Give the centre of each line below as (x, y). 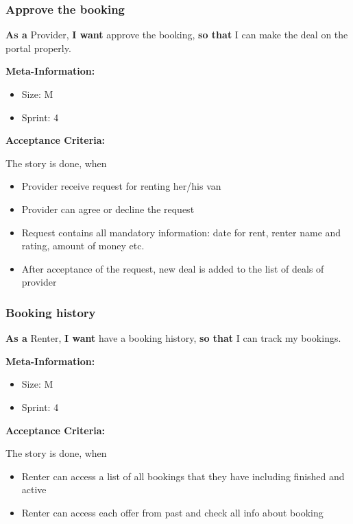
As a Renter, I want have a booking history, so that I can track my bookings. (173, 338)
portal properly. (38, 48)
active (34, 489)
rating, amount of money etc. (83, 246)
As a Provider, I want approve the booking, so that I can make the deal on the (177, 35)
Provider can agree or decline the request (108, 209)
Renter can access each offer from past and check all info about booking (172, 512)
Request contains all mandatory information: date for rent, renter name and (181, 232)
